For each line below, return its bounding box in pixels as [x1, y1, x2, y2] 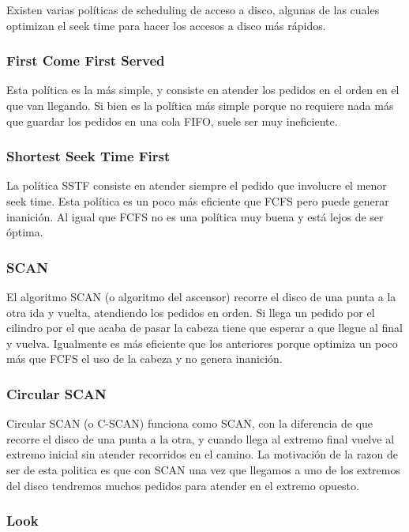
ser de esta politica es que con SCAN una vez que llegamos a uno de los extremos [6, 461, 400, 477]
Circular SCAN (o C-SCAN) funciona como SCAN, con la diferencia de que [6, 415, 373, 432]
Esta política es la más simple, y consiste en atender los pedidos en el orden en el [6, 81, 400, 98]
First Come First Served [6, 51, 165, 70]
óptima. [6, 224, 43, 240]
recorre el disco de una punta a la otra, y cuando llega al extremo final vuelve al [6, 430, 395, 447]
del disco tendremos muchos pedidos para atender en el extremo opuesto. [6, 477, 359, 493]
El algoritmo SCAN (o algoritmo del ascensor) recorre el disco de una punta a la [6, 289, 396, 304]
